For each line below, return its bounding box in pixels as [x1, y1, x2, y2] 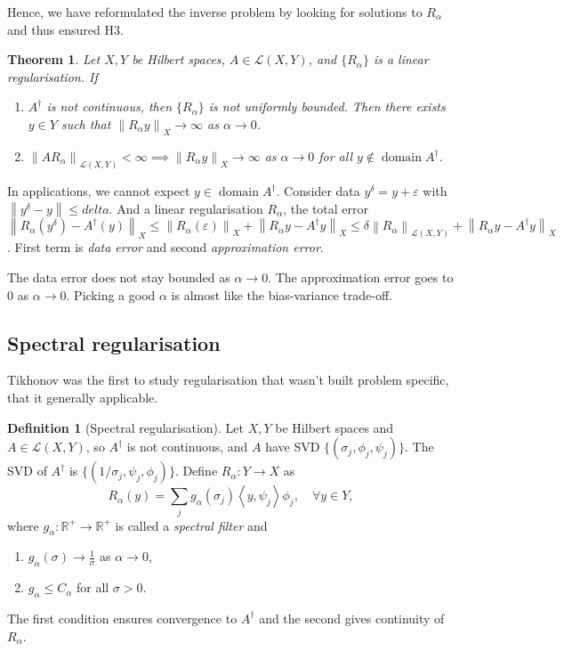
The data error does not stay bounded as [7, 268, 230, 287]
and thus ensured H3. [7, 20, 124, 38]
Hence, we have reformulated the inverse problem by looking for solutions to [7, 3, 423, 20]
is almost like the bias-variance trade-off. [171, 285, 393, 304]
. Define [174, 461, 218, 480]
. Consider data [276, 182, 360, 200]
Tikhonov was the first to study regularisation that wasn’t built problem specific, [7, 370, 449, 389]
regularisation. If [7, 67, 98, 85]
